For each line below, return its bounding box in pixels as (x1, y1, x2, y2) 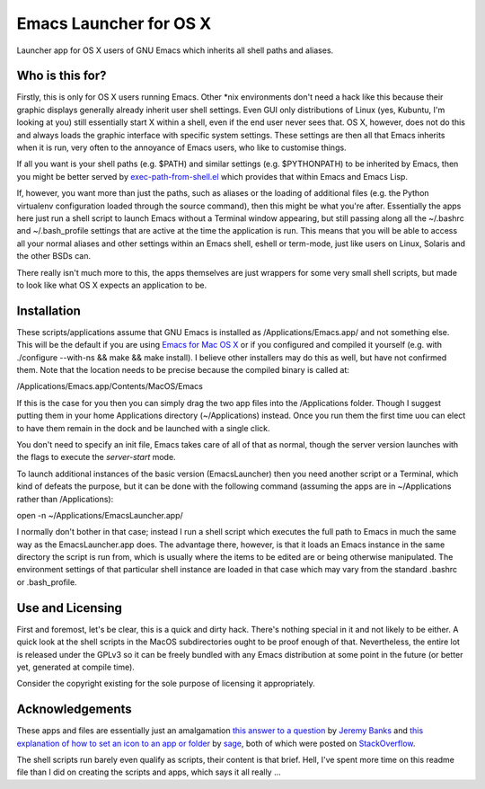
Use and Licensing (16, 600, 123, 616)
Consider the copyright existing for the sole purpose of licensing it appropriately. (16, 678, 315, 689)
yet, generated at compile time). (16, 661, 135, 672)
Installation (16, 303, 81, 318)
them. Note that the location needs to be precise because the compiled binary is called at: (16, 365, 350, 375)
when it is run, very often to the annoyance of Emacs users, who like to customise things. (16, 142, 347, 153)
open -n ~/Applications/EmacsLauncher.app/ (16, 510, 183, 520)
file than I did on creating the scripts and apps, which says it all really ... (16, 767, 282, 777)
